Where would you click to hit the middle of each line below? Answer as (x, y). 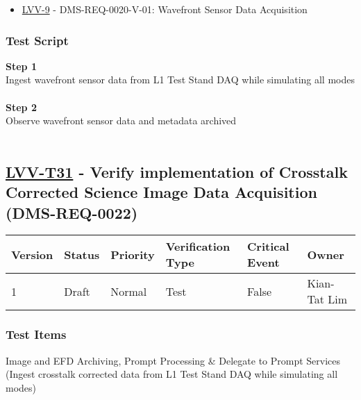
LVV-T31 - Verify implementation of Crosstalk (177, 171)
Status (82, 254)
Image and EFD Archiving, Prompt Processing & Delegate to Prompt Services (173, 360)
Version (32, 254)
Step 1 (21, 66)
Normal (129, 291)
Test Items (36, 334)
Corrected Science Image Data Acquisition (161, 192)
